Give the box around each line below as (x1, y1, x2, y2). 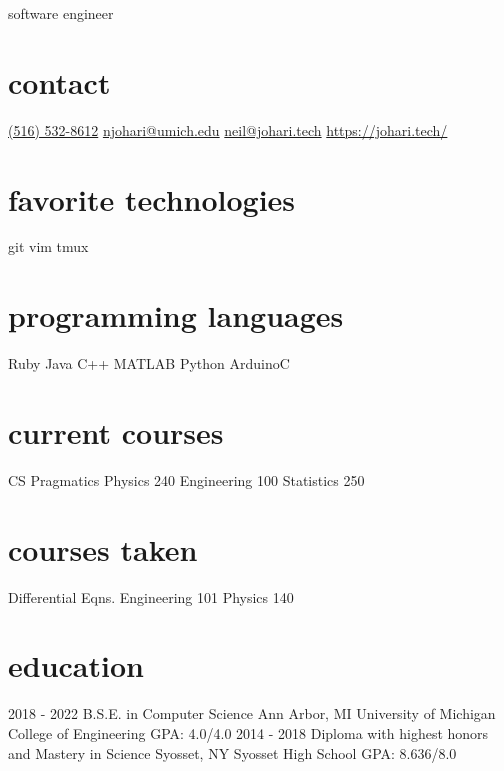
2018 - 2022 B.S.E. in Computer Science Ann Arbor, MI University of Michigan (8, 703, 496, 724)
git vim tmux (8, 236, 89, 257)
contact (8, 61, 111, 102)
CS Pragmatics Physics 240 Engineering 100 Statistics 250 (8, 469, 365, 490)
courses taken (8, 528, 198, 569)
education (8, 645, 144, 686)
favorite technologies (8, 178, 296, 219)
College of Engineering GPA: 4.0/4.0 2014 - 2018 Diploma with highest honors (8, 722, 489, 743)
